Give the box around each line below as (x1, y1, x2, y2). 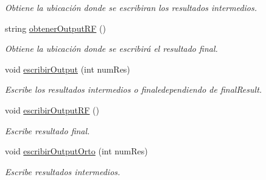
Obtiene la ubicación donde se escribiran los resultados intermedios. (5, 1, 257, 13)
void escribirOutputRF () (5, 103, 99, 116)
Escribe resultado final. (5, 124, 90, 137)
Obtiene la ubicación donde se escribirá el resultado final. (5, 42, 218, 55)
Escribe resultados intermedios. (5, 165, 121, 178)
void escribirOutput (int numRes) (5, 62, 130, 75)
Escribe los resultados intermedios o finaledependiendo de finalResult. (5, 83, 262, 96)
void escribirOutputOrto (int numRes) (5, 145, 148, 157)
